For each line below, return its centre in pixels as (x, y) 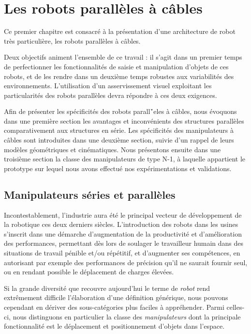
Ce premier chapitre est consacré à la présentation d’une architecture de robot (120, 31)
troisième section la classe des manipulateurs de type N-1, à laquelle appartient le (125, 159)
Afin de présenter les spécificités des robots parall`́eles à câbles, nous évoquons (120, 111)
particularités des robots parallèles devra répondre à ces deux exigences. (111, 95)
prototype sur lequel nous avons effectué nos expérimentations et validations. (118, 168)
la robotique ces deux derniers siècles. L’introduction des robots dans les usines (121, 224)
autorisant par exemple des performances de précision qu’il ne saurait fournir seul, (126, 262)
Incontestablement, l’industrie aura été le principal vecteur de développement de (123, 215)
